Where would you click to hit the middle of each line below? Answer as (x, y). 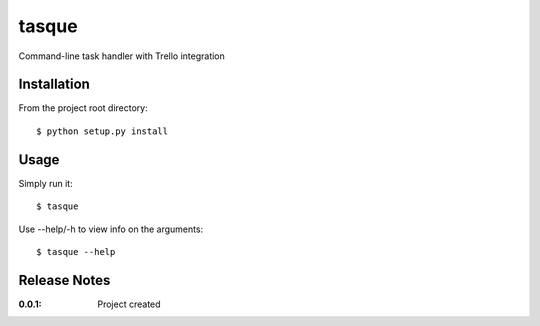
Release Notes (64, 280)
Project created (129, 304)
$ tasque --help (76, 251)
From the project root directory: (83, 108)
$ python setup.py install (102, 131)
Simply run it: (46, 183)
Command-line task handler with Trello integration (121, 56)
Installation (54, 84)
